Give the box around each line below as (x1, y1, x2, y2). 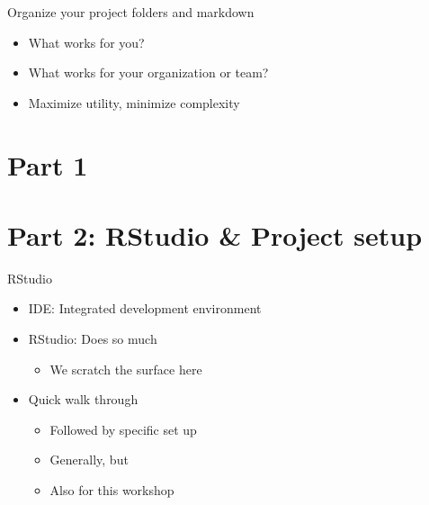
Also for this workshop (49, 481, 174, 500)
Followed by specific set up (49, 419, 197, 438)
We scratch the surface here (49, 359, 202, 378)
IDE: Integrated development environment (28, 299, 262, 318)
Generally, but (49, 450, 129, 469)
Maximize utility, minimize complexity (28, 93, 240, 112)
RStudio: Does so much (28, 329, 157, 348)
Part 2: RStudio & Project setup (7, 216, 423, 253)
